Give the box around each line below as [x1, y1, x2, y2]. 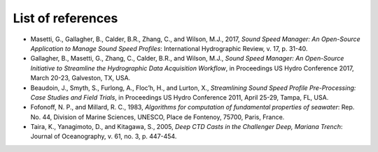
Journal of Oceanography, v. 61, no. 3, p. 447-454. [30, 132, 177, 141]
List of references [13, 10, 118, 26]
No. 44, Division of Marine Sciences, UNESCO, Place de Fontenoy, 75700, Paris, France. [30, 112, 285, 121]
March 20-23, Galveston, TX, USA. [30, 74, 131, 82]
